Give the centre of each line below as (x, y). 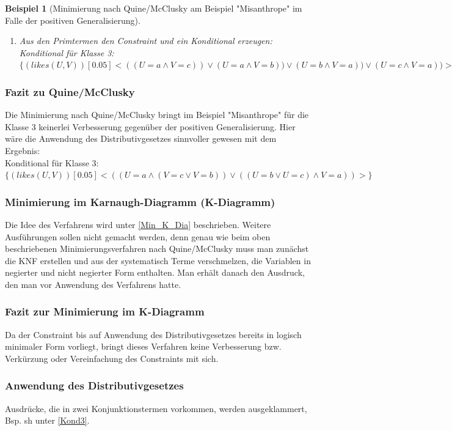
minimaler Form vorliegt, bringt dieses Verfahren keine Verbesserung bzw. (143, 346)
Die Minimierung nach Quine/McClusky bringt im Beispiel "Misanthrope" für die (157, 115)
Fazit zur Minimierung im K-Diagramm (105, 311)
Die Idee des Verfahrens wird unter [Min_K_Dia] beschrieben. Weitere (138, 224)
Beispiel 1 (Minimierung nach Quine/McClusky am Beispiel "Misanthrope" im (154, 8)
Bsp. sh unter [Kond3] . (47, 420)
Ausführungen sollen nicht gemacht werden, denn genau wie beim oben (138, 236)
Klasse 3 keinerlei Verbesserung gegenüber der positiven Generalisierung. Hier (150, 126)
